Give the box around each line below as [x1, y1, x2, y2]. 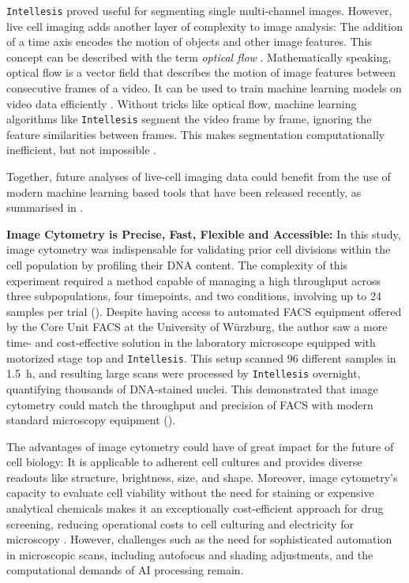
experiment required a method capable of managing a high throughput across [6, 272, 381, 288]
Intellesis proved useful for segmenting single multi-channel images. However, [6, 2, 392, 18]
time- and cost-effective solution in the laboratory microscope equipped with [6, 334, 376, 350]
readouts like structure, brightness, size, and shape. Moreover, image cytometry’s [6, 468, 398, 485]
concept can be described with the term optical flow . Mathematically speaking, [6, 48, 392, 65]
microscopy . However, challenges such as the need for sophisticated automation [6, 531, 392, 547]
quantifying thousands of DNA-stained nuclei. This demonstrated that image [6, 380, 378, 397]
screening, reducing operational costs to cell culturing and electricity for [6, 515, 354, 532]
